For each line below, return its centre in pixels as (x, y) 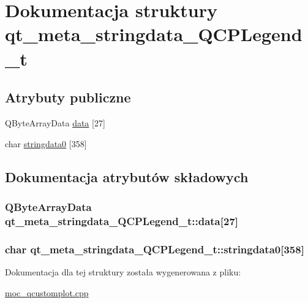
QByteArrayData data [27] (55, 122)
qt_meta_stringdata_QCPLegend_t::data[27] (122, 221)
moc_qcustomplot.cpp (47, 292)
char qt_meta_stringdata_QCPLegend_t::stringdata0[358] (155, 249)
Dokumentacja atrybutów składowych (127, 176)
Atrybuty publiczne (68, 97)
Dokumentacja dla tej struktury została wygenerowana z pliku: (123, 271)
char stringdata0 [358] (46, 143)
